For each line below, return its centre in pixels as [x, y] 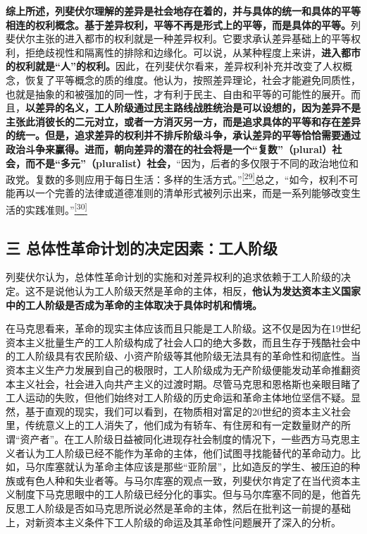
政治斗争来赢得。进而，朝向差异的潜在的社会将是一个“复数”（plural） [169, 148]
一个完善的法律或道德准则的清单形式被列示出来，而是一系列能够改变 [193, 193]
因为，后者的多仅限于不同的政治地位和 [269, 163]
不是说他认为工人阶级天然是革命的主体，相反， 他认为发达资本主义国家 [198, 291]
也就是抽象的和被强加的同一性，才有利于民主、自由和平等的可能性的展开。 [178, 93]
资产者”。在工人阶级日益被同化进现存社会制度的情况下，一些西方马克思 [185, 438]
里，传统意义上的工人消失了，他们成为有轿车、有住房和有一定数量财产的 [173, 425]
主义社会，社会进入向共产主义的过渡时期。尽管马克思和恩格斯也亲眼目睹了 [188, 383]
